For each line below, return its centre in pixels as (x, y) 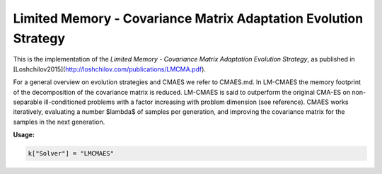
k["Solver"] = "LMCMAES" (71, 153)
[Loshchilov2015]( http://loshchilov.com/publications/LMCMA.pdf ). (110, 69)
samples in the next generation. (59, 122)
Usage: (24, 135)
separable (28, 102)
